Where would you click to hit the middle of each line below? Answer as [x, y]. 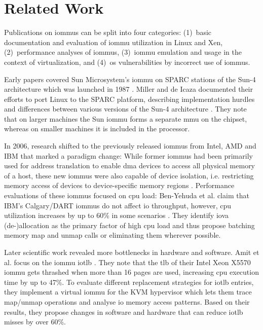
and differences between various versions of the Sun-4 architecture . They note [125, 109]
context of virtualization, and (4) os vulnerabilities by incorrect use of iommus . [127, 62]
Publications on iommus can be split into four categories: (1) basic [108, 32]
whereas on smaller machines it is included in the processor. [97, 129]
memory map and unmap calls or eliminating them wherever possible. [112, 235]
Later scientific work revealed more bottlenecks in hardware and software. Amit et [132, 252]
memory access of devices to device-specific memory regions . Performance [119, 185]
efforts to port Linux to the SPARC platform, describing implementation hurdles [129, 99]
